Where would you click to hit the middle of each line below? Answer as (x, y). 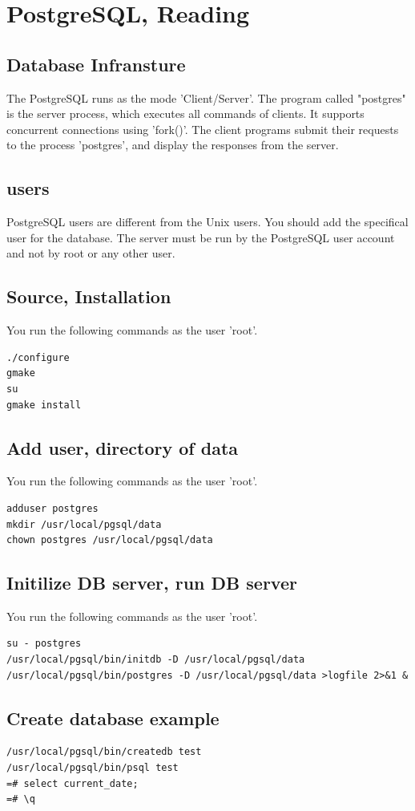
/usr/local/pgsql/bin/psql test (93, 768)
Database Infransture (96, 64)
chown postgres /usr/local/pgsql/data (110, 540)
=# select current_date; (73, 783)
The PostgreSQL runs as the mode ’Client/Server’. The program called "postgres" (206, 97)
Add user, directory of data (123, 447)
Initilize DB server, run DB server (152, 583)
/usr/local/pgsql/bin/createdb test (104, 752)
